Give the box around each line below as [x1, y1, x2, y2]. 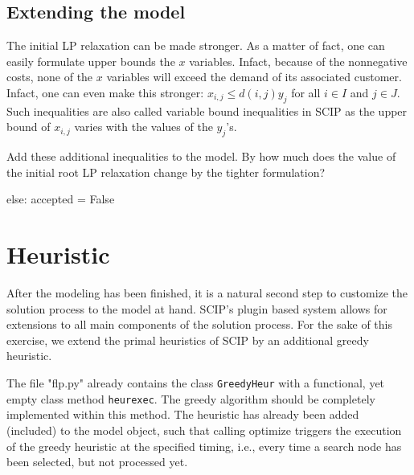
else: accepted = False [6, 190, 115, 207]
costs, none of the [6, 68, 93, 85]
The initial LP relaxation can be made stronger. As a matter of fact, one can [6, 37, 385, 54]
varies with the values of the [74, 118, 213, 135]
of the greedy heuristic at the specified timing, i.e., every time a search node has [6, 437, 402, 454]
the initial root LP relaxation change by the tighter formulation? [6, 163, 326, 180]
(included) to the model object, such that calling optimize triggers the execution [6, 421, 402, 438]
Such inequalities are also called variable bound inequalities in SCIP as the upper [6, 102, 408, 119]
